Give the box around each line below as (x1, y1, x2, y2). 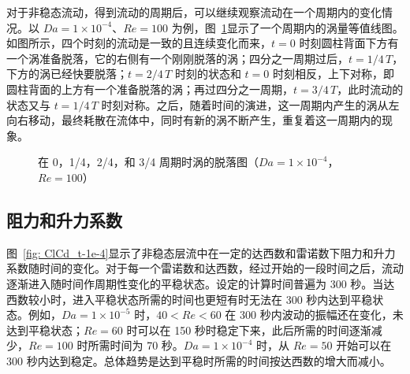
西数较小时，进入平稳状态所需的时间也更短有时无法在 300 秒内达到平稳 (6, 291, 373, 307)
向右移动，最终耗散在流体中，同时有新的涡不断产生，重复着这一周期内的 (6, 112, 382, 128)
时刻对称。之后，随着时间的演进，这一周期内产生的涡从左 (101, 96, 400, 113)
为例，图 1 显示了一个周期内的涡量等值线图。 (171, 19, 404, 35)
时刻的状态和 (174, 65, 241, 82)
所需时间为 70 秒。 (88, 337, 184, 354)
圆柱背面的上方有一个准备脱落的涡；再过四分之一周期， (6, 80, 293, 97)
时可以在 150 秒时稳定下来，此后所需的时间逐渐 (126, 321, 371, 338)
